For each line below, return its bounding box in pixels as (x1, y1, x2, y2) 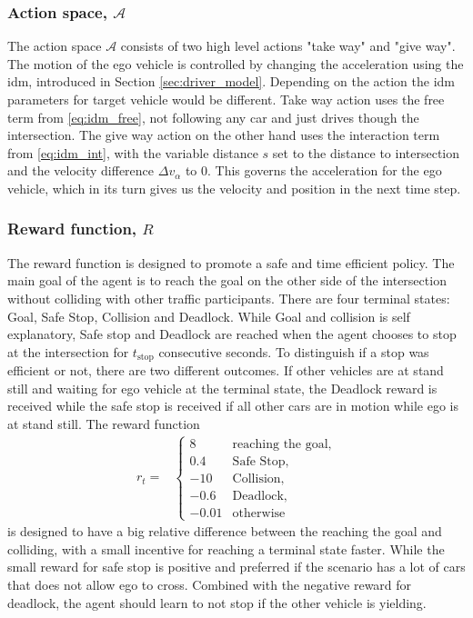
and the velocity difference (7, 161, 155, 180)
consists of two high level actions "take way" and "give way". (120, 36, 456, 55)
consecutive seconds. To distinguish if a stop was (158, 342, 429, 361)
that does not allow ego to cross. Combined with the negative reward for (7, 575, 412, 594)
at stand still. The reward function (7, 414, 200, 433)
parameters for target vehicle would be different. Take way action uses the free (7, 90, 445, 108)
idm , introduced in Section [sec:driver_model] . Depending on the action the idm (7, 72, 456, 91)
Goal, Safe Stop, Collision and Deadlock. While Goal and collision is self (7, 306, 410, 325)
